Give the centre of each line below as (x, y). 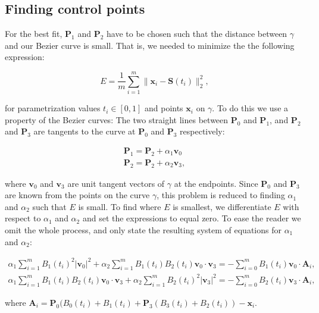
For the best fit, (34, 34)
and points (164, 108)
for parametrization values (53, 108)
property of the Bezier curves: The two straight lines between (117, 119)
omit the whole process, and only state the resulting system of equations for (143, 229)
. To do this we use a (250, 108)
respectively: (202, 131)
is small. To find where (120, 206)
